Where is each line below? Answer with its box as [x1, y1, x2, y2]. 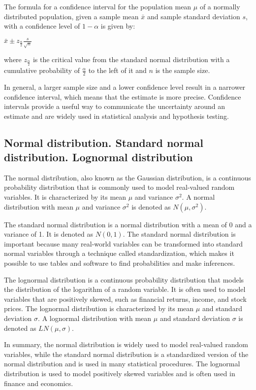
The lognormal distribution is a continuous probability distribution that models [4, 274, 244, 284]
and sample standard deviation [147, 11, 240, 21]
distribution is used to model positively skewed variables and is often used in [4, 368, 235, 378]
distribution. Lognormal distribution [4, 149, 193, 165]
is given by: [100, 21, 135, 31]
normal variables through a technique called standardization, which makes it [4, 248, 234, 258]
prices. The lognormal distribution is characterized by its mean [4, 303, 194, 314]
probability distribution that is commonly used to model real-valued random [4, 182, 235, 192]
